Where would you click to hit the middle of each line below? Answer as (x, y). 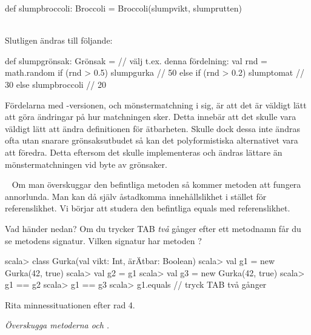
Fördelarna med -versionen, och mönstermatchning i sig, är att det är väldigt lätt (156, 104)
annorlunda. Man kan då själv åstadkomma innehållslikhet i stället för (136, 196)
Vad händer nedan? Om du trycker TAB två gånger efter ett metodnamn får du (153, 228)
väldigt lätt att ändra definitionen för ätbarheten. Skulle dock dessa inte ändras (152, 128)
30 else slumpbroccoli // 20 (56, 84)
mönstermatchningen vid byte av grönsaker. (86, 164)
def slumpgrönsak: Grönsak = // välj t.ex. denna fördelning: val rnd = (136, 60)
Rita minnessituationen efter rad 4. (70, 304)
